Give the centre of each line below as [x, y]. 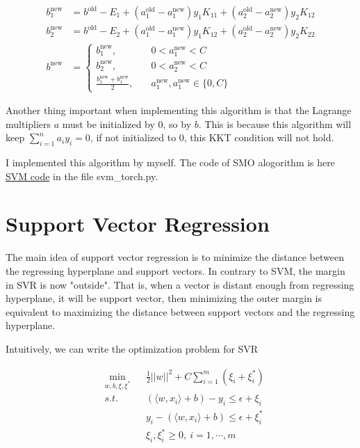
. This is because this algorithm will [275, 123]
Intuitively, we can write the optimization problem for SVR [132, 348]
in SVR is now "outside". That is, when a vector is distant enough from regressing [180, 284]
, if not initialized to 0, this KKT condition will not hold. [212, 137]
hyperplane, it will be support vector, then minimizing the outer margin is [164, 298]
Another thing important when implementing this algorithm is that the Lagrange [179, 110]
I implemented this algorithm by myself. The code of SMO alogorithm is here [170, 162]
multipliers [28, 123]
